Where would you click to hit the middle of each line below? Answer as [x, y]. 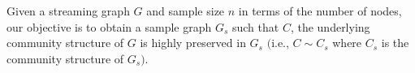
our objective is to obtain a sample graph [109, 26]
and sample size [186, 11]
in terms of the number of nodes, [320, 11]
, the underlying [330, 26]
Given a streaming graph [68, 11]
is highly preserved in [193, 43]
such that [255, 26]
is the [395, 43]
